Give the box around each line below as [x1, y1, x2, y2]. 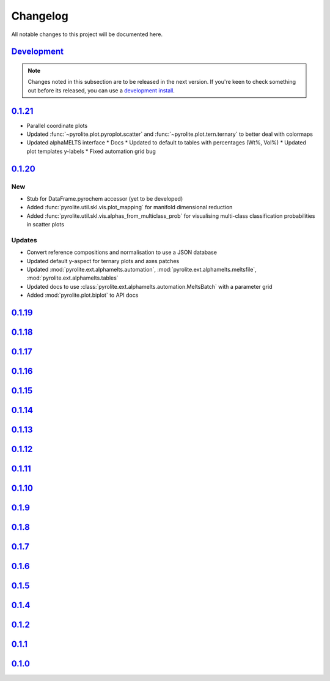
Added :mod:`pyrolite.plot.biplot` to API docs [26, 291, 139, 299]
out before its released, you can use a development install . [28, 86, 175, 94]
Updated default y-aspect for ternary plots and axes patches [26, 257, 180, 264]
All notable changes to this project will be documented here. [11, 31, 163, 38]
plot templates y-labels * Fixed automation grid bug [26, 147, 156, 155]
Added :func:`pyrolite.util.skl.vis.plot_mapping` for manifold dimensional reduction [26, 204, 233, 211]
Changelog [11, 9, 68, 23]
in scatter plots [26, 221, 64, 228]
